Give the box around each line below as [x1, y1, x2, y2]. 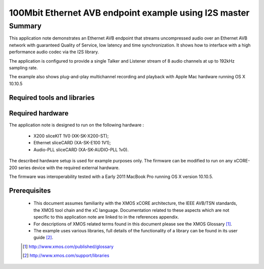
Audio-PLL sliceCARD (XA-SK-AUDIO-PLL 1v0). [33, 147, 129, 153]
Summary [9, 22, 42, 30]
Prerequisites [9, 186, 51, 195]
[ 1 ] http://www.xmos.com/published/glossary [22, 244, 114, 249]
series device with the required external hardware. [18, 164, 120, 171]
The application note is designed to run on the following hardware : [9, 122, 144, 128]
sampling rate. [9, 65, 38, 70]
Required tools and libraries [9, 93, 95, 102]
